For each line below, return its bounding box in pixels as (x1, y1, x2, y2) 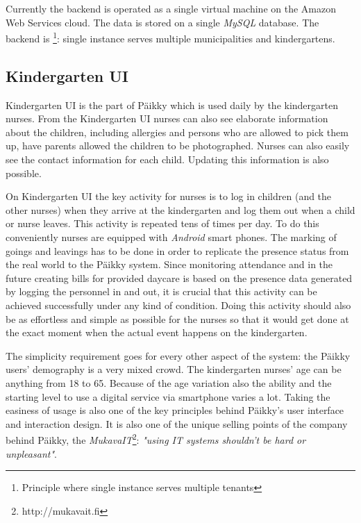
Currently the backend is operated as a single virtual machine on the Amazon (6, 1, 336, 15)
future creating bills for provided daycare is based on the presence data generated (6, 270, 353, 285)
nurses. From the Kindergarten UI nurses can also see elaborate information (6, 111, 328, 126)
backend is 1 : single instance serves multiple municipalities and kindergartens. (6, 29, 335, 45)
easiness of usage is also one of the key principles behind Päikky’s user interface (6, 403, 344, 417)
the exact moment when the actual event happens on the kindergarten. (6, 325, 308, 340)
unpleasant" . (6, 446, 57, 460)
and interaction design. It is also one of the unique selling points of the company (6, 416, 348, 431)
